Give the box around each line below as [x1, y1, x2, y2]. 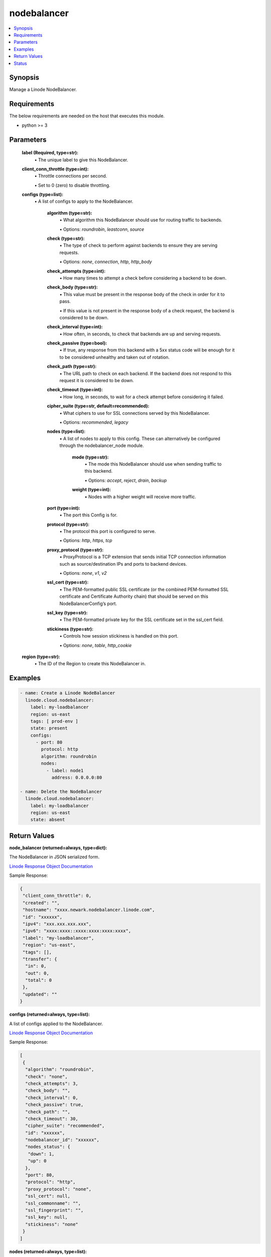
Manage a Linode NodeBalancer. [9, 86, 77, 93]
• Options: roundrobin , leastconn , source [59, 226, 145, 232]
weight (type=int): [72, 487, 111, 493]
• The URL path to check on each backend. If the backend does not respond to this [59, 370, 232, 377]
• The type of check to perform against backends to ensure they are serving [59, 242, 218, 248]
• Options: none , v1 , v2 [59, 570, 107, 576]
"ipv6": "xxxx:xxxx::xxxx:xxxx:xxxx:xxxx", [23, 928, 131, 934]
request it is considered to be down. [59, 378, 134, 384]
